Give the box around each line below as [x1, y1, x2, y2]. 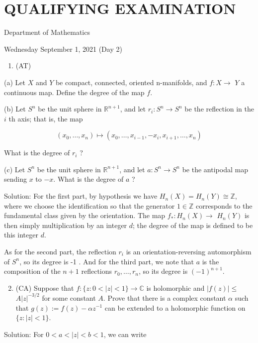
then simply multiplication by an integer [4, 220, 127, 230]
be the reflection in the [184, 104, 254, 114]
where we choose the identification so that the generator [4, 200, 175, 211]
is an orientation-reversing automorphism [126, 246, 252, 257]
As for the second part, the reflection [4, 246, 116, 257]
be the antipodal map [182, 164, 248, 174]
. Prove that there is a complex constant [103, 292, 226, 303]
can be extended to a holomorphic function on [104, 302, 246, 313]
